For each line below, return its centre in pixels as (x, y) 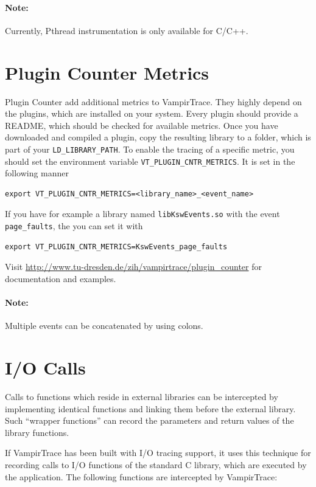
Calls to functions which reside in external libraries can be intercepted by (142, 396)
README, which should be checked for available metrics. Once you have (142, 125)
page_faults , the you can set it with (74, 226)
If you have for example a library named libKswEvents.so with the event (142, 214)
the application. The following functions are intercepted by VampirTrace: (141, 476)
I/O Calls (45, 368)
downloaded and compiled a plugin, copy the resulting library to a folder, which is (158, 137)
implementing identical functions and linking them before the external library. (150, 408)
